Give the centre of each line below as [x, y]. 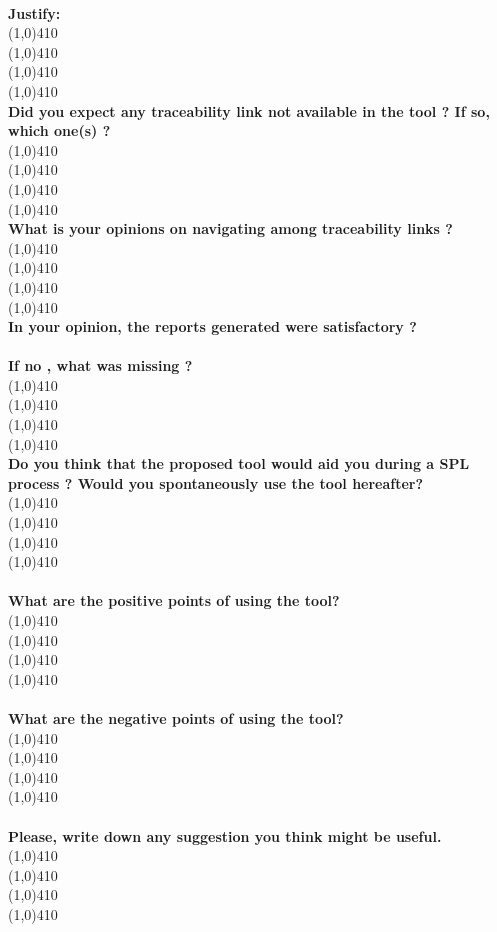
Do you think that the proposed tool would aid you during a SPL [239, 463]
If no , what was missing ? [100, 365]
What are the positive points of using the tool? [174, 600]
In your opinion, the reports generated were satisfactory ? [212, 326]
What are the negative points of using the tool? [176, 717]
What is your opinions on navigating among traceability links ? [230, 228]
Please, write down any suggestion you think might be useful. [225, 835]
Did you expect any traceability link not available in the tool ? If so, [249, 110]
